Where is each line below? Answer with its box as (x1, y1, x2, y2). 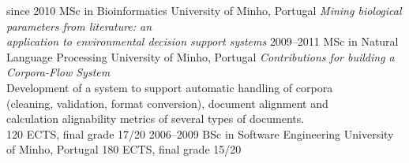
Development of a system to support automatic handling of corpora (6, 79, 333, 95)
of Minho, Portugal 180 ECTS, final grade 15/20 (6, 141, 242, 157)
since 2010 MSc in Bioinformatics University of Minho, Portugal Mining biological (6, 2, 402, 18)
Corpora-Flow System (6, 64, 111, 80)
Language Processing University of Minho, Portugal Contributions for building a (6, 48, 395, 65)
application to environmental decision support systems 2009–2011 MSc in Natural (6, 33, 399, 50)
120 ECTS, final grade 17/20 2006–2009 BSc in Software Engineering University (6, 125, 394, 142)
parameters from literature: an (6, 17, 152, 34)
